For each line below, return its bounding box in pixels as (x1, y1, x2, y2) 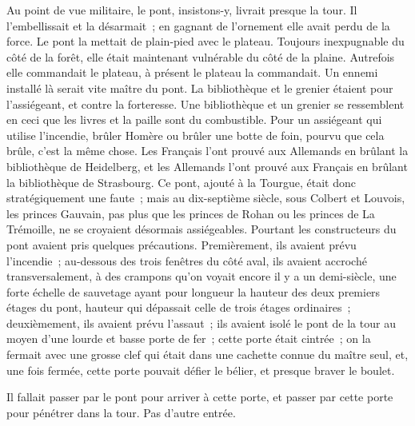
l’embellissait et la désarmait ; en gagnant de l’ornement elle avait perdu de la (6, 17, 390, 34)
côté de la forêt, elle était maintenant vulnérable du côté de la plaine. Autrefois (6, 48, 395, 65)
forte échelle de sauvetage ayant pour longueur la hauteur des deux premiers (6, 283, 381, 300)
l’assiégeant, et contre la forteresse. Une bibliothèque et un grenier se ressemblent (6, 95, 405, 112)
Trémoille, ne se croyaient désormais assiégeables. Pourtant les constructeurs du (6, 221, 397, 237)
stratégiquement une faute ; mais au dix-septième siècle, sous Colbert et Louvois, (6, 189, 405, 206)
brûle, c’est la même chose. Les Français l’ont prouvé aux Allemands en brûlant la (6, 142, 409, 159)
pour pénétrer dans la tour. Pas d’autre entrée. (6, 404, 236, 420)
